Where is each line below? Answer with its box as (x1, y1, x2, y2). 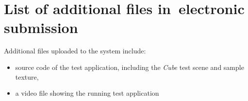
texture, (15, 71, 39, 82)
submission (4, 17, 78, 37)
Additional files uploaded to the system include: (4, 46, 146, 56)
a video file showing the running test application (15, 88, 159, 98)
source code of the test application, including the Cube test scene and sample (15, 62, 244, 72)
